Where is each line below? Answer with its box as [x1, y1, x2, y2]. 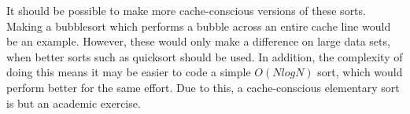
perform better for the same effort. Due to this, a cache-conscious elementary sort [6, 79, 400, 95]
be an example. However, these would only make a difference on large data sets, [6, 33, 390, 50]
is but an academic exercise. [6, 94, 141, 111]
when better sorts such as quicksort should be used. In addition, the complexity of [6, 48, 403, 64]
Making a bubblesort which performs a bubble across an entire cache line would [6, 17, 391, 34]
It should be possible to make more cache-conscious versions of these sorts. [6, 2, 366, 18]
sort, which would [317, 64, 403, 80]
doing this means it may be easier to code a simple [6, 64, 251, 80]
